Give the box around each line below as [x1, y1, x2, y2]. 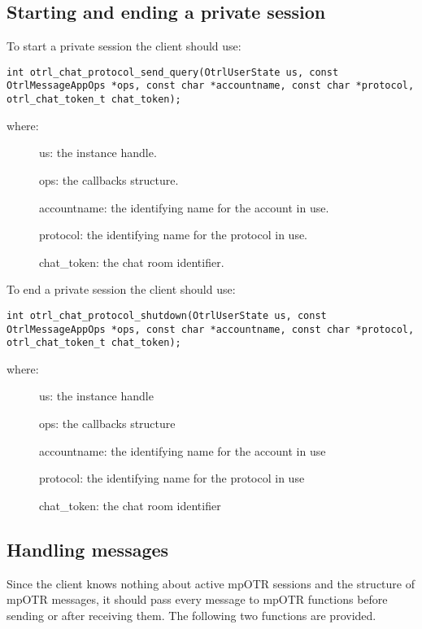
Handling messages [7, 536, 169, 561]
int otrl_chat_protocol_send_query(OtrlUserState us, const [7, 66, 339, 78]
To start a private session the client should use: [7, 37, 241, 55]
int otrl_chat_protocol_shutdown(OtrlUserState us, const [7, 309, 327, 321]
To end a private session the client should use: [7, 281, 236, 298]
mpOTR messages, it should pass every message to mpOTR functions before [7, 591, 388, 608]
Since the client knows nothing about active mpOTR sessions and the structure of [7, 574, 415, 592]
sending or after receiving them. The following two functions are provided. [7, 606, 376, 623]
